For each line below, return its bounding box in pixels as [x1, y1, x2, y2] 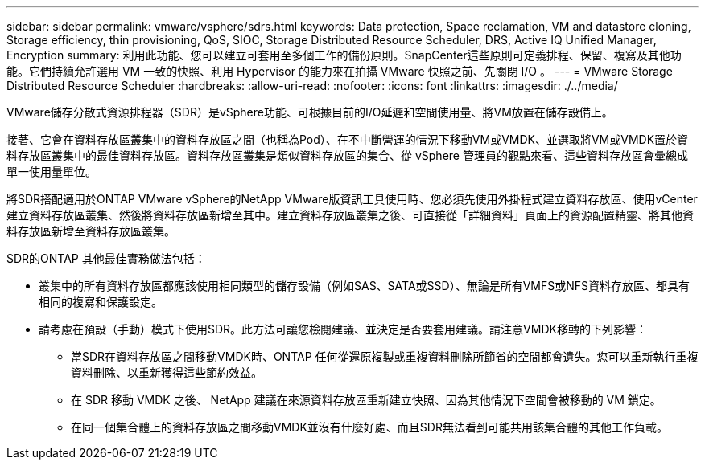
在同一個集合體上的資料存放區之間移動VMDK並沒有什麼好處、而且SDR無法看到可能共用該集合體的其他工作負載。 [71, 420, 668, 434]
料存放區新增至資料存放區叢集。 [6, 224, 175, 238]
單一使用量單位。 [6, 165, 97, 178]
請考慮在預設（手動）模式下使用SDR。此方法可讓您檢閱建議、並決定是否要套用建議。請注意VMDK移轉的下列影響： [39, 322, 647, 336]
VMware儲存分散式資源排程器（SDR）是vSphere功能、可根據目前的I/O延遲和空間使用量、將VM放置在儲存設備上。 [6, 105, 613, 119]
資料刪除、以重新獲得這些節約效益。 [71, 366, 262, 379]
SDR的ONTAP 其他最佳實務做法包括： [6, 251, 206, 265]
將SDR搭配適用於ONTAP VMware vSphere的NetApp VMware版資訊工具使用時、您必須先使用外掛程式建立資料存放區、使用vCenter [6, 192, 698, 206]
